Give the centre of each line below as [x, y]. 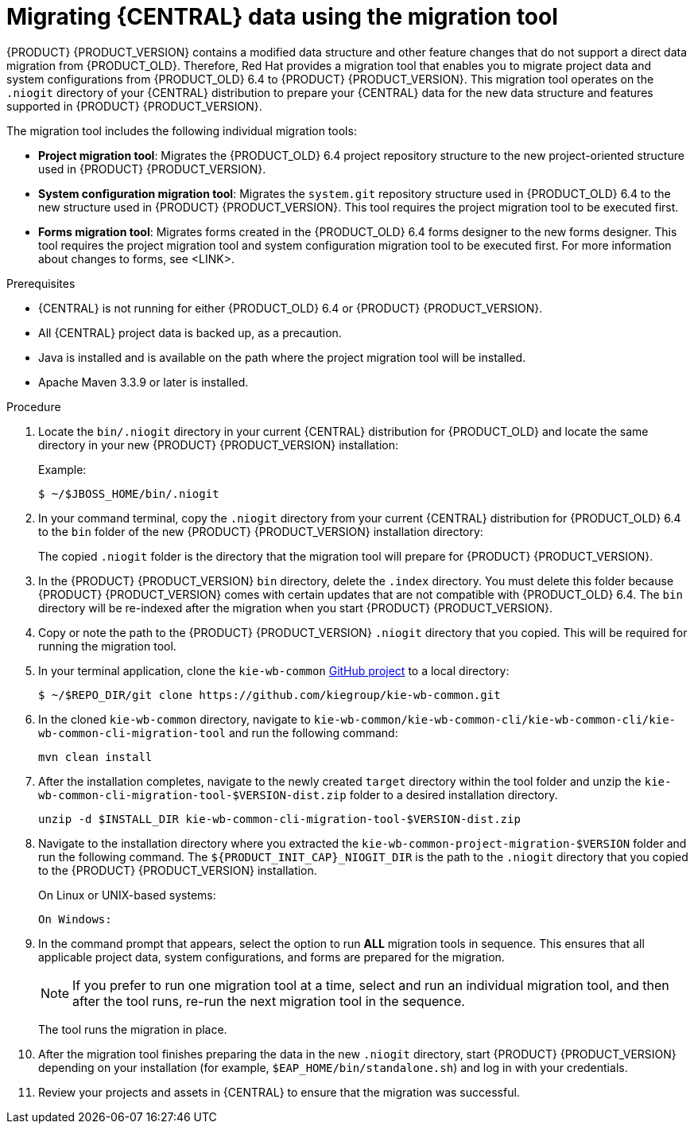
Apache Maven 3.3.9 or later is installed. [143, 382]
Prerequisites [41, 283]
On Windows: [75, 919]
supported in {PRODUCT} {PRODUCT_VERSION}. [134, 106]
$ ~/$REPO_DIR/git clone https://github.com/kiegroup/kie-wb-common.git [269, 695]
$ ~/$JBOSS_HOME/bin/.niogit [129, 493]
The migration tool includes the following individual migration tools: [182, 130]
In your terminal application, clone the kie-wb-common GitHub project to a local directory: [274, 670]
